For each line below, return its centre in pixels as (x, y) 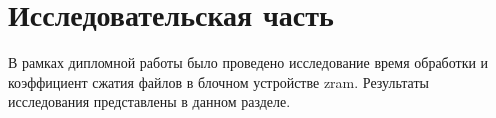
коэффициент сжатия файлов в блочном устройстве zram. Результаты (218, 81)
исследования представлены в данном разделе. (149, 101)
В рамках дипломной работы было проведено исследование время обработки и (248, 62)
